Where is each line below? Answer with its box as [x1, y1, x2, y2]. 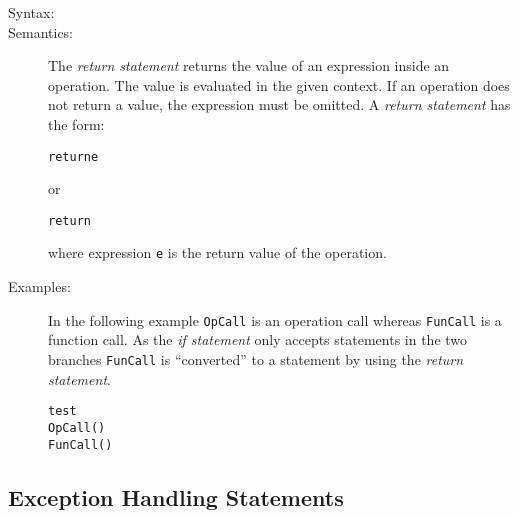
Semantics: [8, 21, 74, 42]
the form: [48, 113, 105, 134]
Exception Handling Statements [8, 481, 344, 512]
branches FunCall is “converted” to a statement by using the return [48, 348, 464, 369]
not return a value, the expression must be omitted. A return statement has [48, 94, 511, 115]
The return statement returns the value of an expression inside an [48, 55, 450, 76]
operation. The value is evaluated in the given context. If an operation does [48, 74, 510, 95]
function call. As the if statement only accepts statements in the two [48, 329, 468, 350]
